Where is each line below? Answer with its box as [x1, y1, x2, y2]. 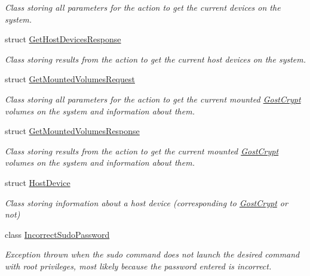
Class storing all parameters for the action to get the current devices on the [5, 1, 281, 13]
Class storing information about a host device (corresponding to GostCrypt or [5, 196, 288, 209]
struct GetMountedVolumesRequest [5, 73, 135, 85]
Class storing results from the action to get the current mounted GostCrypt [5, 144, 279, 157]
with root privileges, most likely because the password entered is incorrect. [5, 259, 272, 272]
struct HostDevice [5, 176, 70, 188]
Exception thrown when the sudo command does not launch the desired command [5, 248, 300, 261]
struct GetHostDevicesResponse [5, 33, 121, 45]
